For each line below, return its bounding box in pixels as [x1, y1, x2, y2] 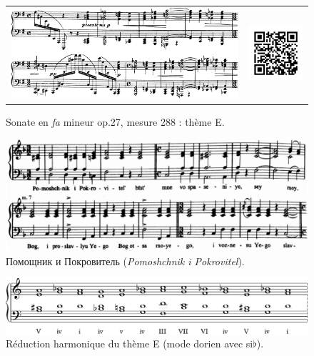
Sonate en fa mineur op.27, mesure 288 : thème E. [6, 114, 225, 129]
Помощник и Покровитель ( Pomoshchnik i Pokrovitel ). [6, 253, 245, 268]
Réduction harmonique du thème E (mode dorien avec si [6, 336, 253, 351]
